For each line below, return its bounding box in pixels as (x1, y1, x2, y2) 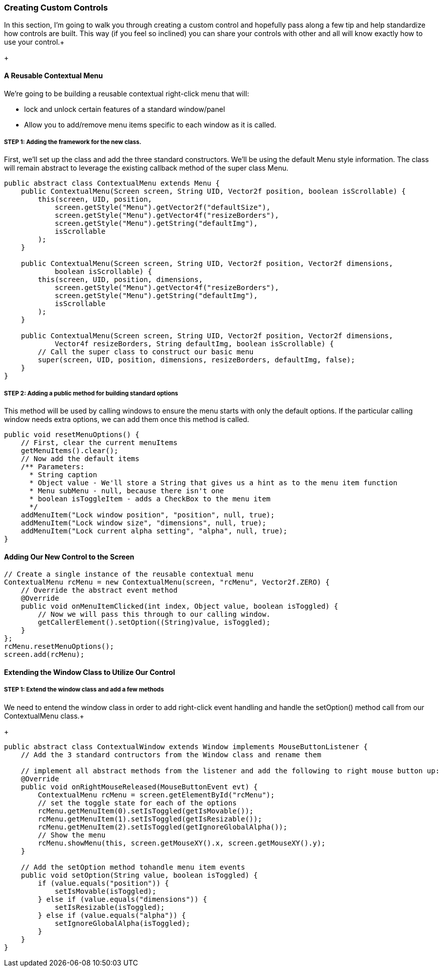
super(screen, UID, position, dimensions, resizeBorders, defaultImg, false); (38, 356, 355, 364)
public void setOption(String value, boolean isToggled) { (21, 871, 258, 879)
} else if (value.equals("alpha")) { (38, 911, 186, 919)
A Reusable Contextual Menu (4, 71, 103, 80)
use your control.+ (4, 38, 65, 47)
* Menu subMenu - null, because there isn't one (29, 487, 224, 495)
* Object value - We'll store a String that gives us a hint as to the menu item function (29, 479, 397, 487)
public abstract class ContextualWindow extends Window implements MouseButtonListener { (4, 742, 368, 751)
